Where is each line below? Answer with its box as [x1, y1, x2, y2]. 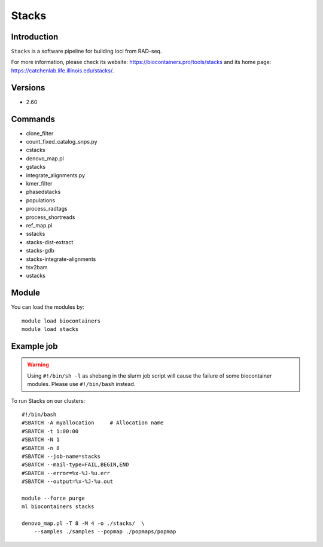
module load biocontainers [22, 317, 101, 324]
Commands [11, 114, 56, 124]
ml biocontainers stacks [22, 503, 95, 510]
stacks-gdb [26, 247, 55, 254]
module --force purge [22, 494, 85, 502]
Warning [27, 361, 49, 368]
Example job [11, 341, 58, 351]
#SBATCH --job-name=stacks [22, 452, 101, 460]
